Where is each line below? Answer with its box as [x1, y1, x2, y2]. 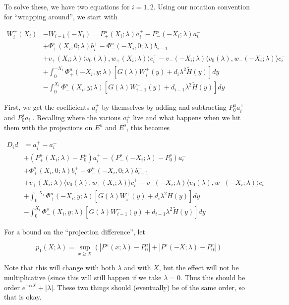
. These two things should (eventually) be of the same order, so [53, 282, 245, 292]
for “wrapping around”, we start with [4, 11, 117, 21]
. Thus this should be [180, 272, 245, 282]
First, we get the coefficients [4, 102, 90, 112]
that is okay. [4, 292, 42, 302]
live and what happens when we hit [133, 112, 241, 122]
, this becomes [126, 122, 170, 132]
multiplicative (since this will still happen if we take [4, 272, 162, 282]
